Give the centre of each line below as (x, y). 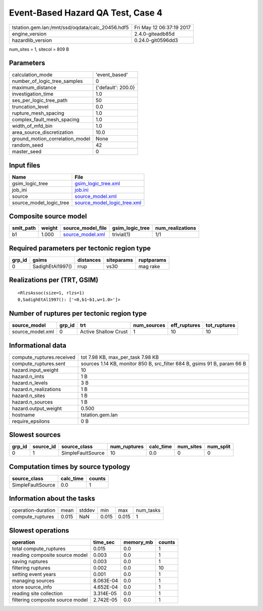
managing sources (33, 580)
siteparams (120, 260)
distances (89, 260)
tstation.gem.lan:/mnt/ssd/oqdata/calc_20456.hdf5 (70, 27)
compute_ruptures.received (44, 357)
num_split (219, 447)
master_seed (27, 152)
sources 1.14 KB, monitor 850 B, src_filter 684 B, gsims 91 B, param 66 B (163, 363)
